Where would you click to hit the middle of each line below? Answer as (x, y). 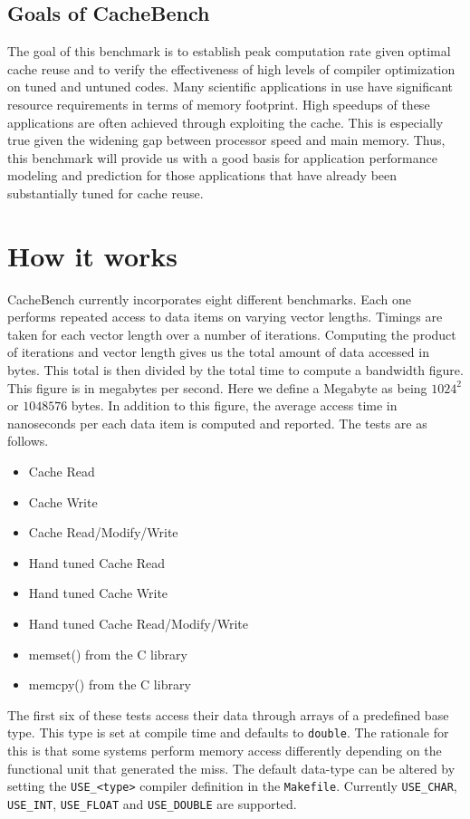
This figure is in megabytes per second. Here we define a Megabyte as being (217, 387)
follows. (28, 441)
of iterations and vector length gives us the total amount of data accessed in (218, 352)
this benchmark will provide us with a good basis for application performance (222, 157)
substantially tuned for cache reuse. (106, 193)
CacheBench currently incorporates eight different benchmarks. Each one (210, 299)
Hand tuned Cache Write (98, 593)
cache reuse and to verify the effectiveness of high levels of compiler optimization (231, 68)
